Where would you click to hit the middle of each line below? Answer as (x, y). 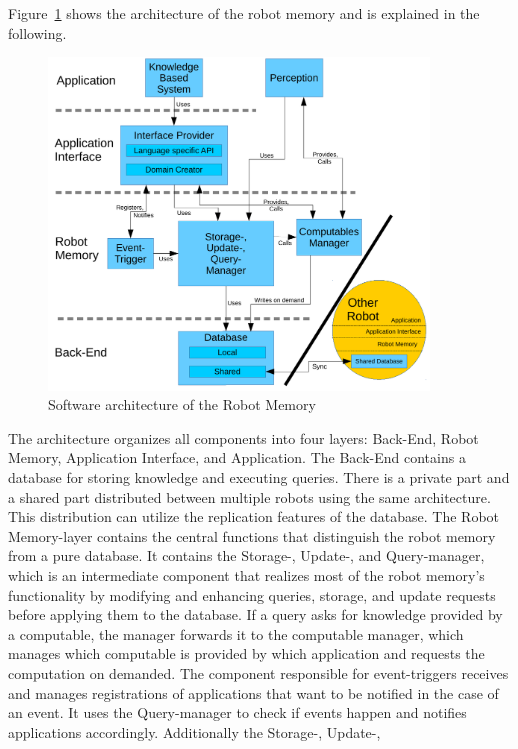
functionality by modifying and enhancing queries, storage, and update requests (252, 594)
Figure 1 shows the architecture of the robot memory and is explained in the (244, 13)
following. (37, 32)
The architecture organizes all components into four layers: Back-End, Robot (243, 437)
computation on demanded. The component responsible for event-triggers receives (258, 673)
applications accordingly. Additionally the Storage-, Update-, (194, 731)
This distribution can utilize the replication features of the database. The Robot (254, 516)
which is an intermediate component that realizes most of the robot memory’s (246, 575)
